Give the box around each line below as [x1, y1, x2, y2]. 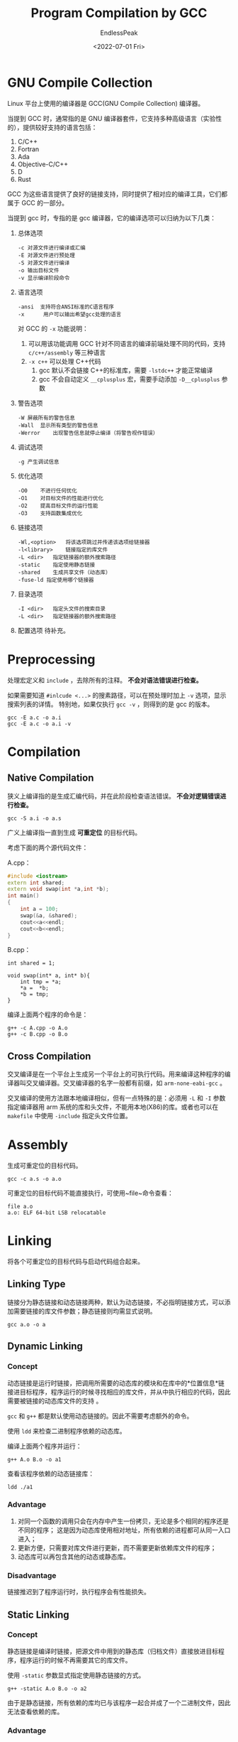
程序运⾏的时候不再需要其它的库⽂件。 [19, 1655, 132, 1664]
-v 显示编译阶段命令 [17, 274, 70, 281]
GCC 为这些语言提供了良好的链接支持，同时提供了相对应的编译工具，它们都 [7, 190, 228, 198]
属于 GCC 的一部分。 [7, 198, 69, 207]
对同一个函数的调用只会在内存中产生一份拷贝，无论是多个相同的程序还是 [17, 1517, 229, 1525]
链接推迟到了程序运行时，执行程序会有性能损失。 [7, 1588, 150, 1596]
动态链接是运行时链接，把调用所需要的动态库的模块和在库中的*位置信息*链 [7, 1378, 225, 1387]
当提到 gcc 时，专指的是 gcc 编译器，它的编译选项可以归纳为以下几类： [7, 213, 216, 222]
